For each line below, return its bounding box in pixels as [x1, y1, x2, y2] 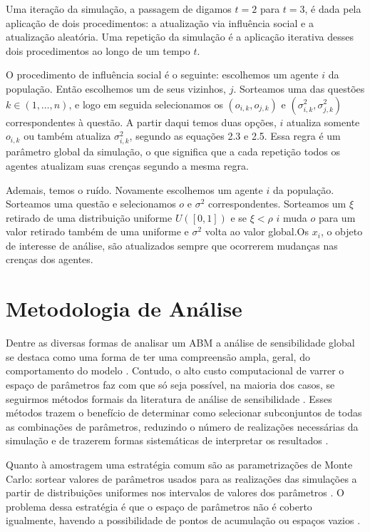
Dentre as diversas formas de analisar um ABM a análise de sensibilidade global [6, 335, 355, 350]
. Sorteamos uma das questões [233, 81, 365, 96]
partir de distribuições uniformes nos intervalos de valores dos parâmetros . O [6, 485, 344, 500]
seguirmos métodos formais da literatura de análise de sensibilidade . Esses [6, 391, 332, 406]
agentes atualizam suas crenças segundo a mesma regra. [6, 158, 249, 173]
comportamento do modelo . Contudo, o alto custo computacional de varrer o [6, 363, 344, 378]
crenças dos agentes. [6, 252, 93, 267]
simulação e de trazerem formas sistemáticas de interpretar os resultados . [6, 433, 329, 448]
